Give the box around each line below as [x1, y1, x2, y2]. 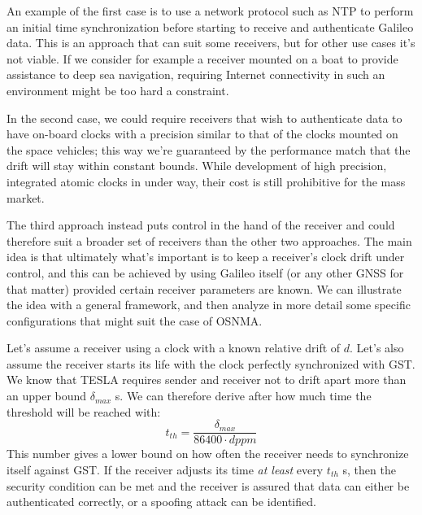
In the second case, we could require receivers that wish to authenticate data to [7, 109, 402, 126]
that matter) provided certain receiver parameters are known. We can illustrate [7, 280, 402, 297]
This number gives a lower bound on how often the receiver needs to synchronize [7, 445, 409, 462]
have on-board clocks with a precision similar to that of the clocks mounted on [7, 125, 398, 142]
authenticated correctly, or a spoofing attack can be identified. [7, 493, 316, 510]
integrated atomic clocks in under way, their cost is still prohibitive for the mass [7, 172, 406, 190]
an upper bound [7, 387, 87, 404]
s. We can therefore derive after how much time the [115, 387, 372, 404]
